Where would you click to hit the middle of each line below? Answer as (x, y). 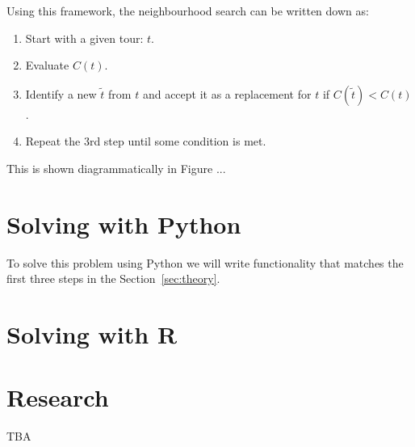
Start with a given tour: (84, 38)
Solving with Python (124, 223)
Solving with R (92, 334)
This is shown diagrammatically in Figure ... (116, 168)
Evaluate (47, 65)
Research (58, 397)
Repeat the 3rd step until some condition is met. (146, 141)
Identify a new (61, 93)
